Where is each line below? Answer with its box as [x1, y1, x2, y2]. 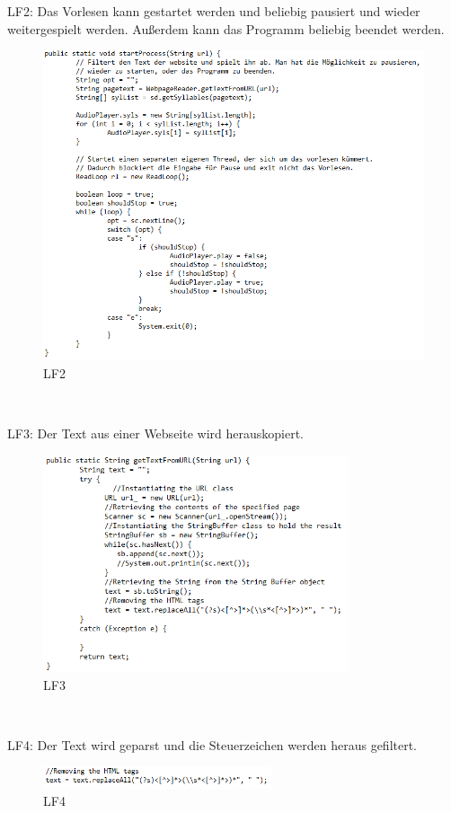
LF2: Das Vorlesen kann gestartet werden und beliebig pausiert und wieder [7, 2, 420, 20]
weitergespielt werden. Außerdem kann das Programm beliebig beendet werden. [7, 19, 445, 38]
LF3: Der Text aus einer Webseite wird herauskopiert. [7, 424, 305, 443]
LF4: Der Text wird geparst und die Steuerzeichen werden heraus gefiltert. [7, 735, 418, 754]
